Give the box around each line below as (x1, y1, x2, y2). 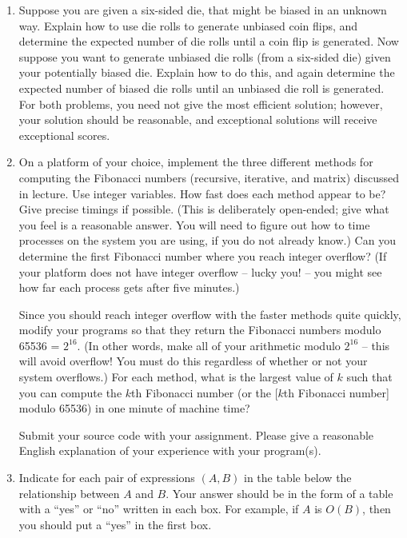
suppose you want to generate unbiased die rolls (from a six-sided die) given (18, 48, 391, 65)
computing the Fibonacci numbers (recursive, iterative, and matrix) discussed (18, 169, 400, 185)
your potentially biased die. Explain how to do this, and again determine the (18, 64, 395, 81)
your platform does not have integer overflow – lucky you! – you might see (18, 263, 382, 280)
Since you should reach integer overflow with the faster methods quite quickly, (18, 305, 401, 322)
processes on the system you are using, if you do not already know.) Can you (18, 232, 396, 249)
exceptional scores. (18, 126, 110, 143)
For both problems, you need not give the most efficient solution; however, (18, 95, 383, 112)
